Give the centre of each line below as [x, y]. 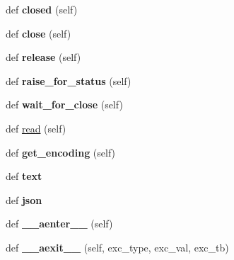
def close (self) [39, 33]
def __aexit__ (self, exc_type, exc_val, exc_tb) [117, 247]
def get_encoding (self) [61, 152]
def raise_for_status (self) [69, 80]
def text [24, 176]
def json [24, 199]
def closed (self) [42, 9]
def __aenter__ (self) [59, 224]
